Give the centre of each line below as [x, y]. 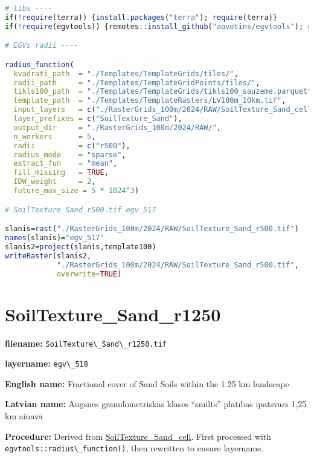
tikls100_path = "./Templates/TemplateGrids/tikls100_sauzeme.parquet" [163, 92]
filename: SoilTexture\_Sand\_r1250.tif [86, 343]
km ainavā [24, 416]
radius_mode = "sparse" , [70, 155]
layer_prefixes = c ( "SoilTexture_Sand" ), [98, 119]
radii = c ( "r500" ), [72, 146]
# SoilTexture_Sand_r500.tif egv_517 [81, 210]
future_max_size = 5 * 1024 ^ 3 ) [76, 191]
